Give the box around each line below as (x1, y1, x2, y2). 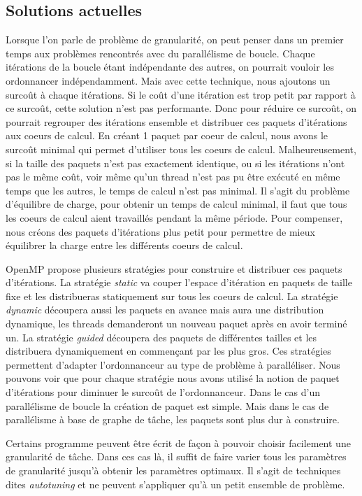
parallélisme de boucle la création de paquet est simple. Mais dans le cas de (6, 398, 329, 413)
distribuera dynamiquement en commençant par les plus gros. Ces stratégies (6, 343, 331, 358)
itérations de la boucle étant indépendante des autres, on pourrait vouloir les (6, 59, 334, 74)
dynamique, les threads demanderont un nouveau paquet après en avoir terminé (6, 316, 347, 331)
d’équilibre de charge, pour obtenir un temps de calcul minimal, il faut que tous (6, 197, 347, 211)
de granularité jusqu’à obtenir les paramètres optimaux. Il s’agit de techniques (6, 463, 341, 478)
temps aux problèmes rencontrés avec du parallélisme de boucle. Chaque (6, 45, 315, 60)
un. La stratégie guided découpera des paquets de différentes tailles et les (6, 330, 317, 344)
